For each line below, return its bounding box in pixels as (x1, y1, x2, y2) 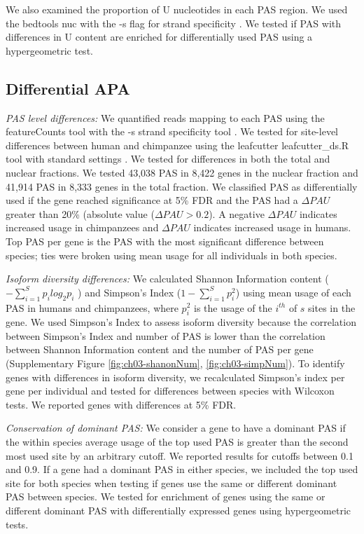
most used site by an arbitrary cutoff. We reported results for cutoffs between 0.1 (6, 448, 353, 463)
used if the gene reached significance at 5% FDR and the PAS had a (6, 193, 298, 207)
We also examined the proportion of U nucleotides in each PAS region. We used (6, 2, 348, 16)
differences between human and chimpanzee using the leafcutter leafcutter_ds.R (6, 137, 349, 152)
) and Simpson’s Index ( (78, 285, 181, 299)
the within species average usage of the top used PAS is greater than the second (6, 434, 349, 449)
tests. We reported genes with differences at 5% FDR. (6, 397, 237, 411)
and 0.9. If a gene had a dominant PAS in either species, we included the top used (6, 462, 358, 477)
